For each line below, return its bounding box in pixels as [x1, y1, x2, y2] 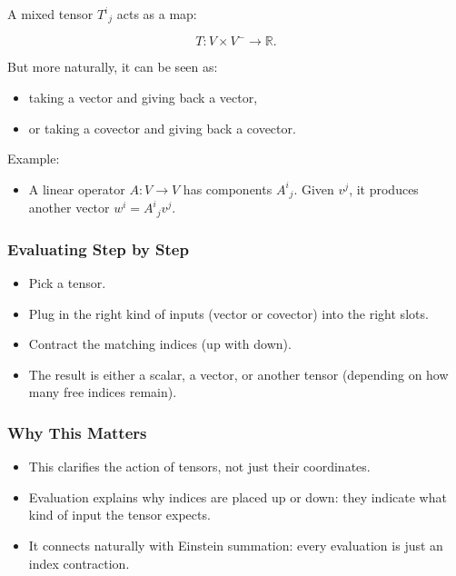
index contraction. [28, 553, 130, 572]
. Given [293, 179, 334, 198]
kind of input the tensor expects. [28, 505, 211, 524]
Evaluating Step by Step [7, 237, 189, 260]
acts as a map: [116, 5, 197, 23]
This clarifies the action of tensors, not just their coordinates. [28, 457, 371, 476]
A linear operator [28, 179, 125, 198]
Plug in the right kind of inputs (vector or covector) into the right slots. [28, 303, 429, 323]
